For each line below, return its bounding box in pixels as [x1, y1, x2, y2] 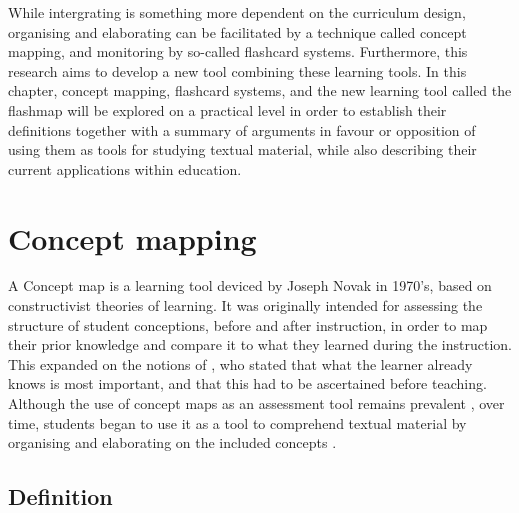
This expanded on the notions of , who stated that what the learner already [8, 353, 473, 374]
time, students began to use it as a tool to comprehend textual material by [8, 412, 467, 433]
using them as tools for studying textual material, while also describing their [8, 139, 477, 160]
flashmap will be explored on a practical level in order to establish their [8, 99, 447, 120]
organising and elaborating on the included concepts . [8, 432, 337, 453]
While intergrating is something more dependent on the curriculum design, [8, 2, 466, 22]
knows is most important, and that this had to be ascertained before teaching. [8, 373, 487, 394]
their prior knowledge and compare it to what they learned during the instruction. [8, 334, 513, 355]
